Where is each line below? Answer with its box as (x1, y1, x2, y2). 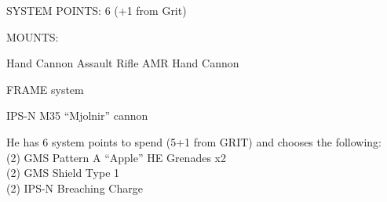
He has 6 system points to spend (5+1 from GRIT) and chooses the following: (6, 133, 382, 150)
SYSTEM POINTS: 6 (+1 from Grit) (6, 2, 187, 18)
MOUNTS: (6, 28, 59, 45)
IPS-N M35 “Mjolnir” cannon (6, 107, 148, 124)
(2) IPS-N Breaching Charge (6, 179, 143, 196)
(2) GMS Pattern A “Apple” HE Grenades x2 (6, 149, 226, 165)
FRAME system (6, 81, 84, 97)
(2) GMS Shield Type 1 (6, 164, 120, 181)
